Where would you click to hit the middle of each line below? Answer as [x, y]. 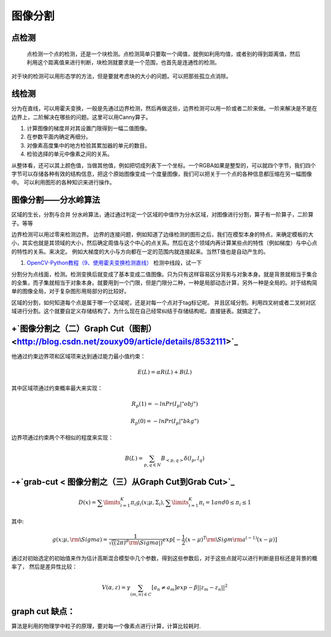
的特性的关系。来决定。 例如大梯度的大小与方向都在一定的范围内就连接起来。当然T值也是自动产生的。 [140, 251]
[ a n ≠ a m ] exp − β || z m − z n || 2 [189, 588]
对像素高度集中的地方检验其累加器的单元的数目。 [88, 145]
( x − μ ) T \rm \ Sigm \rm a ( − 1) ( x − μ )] [231, 539]
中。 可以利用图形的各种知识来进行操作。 [63, 182]
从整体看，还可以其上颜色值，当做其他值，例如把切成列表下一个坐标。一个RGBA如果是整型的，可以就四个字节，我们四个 [164, 165]
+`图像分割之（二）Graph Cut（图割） [84, 329]
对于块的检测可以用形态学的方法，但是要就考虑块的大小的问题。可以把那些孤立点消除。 [121, 76]
